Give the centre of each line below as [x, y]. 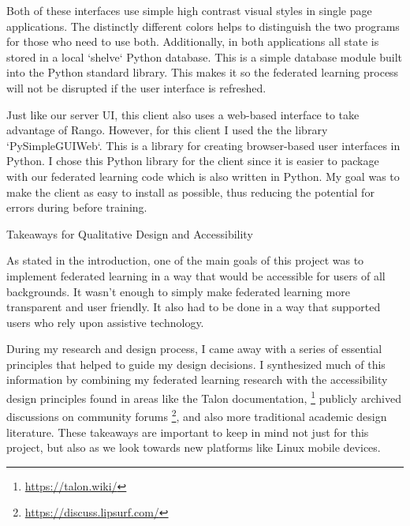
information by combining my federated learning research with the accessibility [197, 379]
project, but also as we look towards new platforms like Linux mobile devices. [194, 447]
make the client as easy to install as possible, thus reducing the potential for [190, 192]
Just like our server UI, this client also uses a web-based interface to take [183, 114]
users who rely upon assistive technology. [105, 322]
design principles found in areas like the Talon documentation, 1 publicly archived [204, 397]
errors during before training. [77, 207]
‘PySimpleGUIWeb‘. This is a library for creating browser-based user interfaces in [203, 145]
